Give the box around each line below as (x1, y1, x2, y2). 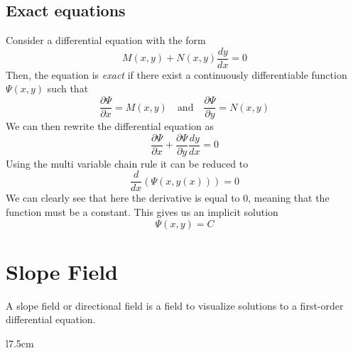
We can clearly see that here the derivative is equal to (6, 190, 240, 205)
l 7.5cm (6, 335, 34, 350)
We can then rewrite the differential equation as (6, 119, 214, 134)
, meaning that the (248, 190, 330, 205)
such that (47, 81, 89, 96)
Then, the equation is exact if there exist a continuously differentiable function (6, 67, 347, 82)
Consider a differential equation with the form (6, 33, 206, 48)
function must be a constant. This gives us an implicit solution (6, 205, 278, 219)
